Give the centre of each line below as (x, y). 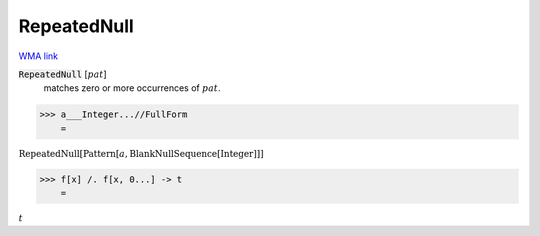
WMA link (38, 56)
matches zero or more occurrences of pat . (132, 88)
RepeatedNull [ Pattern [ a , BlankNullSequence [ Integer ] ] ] (141, 153)
